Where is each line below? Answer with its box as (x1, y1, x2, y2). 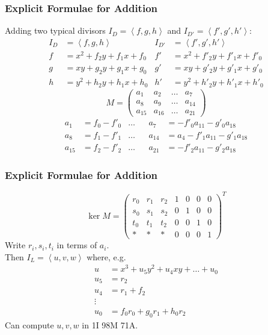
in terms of (56, 239, 97, 251)
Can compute (5, 318, 54, 331)
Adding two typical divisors (5, 24, 106, 37)
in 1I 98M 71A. (82, 318, 138, 331)
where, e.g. (87, 250, 126, 263)
